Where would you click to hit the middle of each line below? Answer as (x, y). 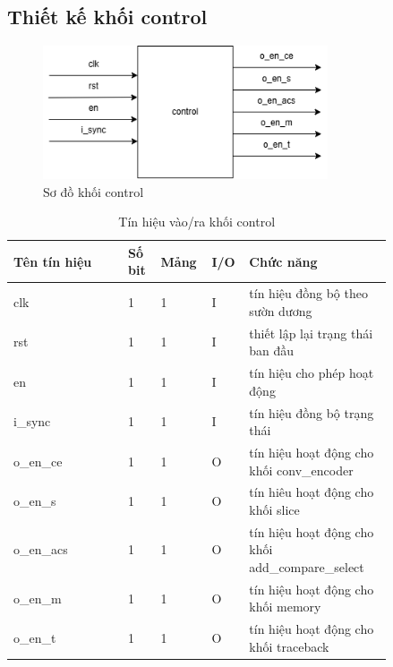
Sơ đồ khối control (94, 191)
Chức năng (283, 261)
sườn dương (281, 310)
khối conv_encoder (301, 470)
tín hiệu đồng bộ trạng (312, 412)
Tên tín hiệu (53, 261)
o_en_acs (41, 549)
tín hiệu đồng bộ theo (308, 293)
